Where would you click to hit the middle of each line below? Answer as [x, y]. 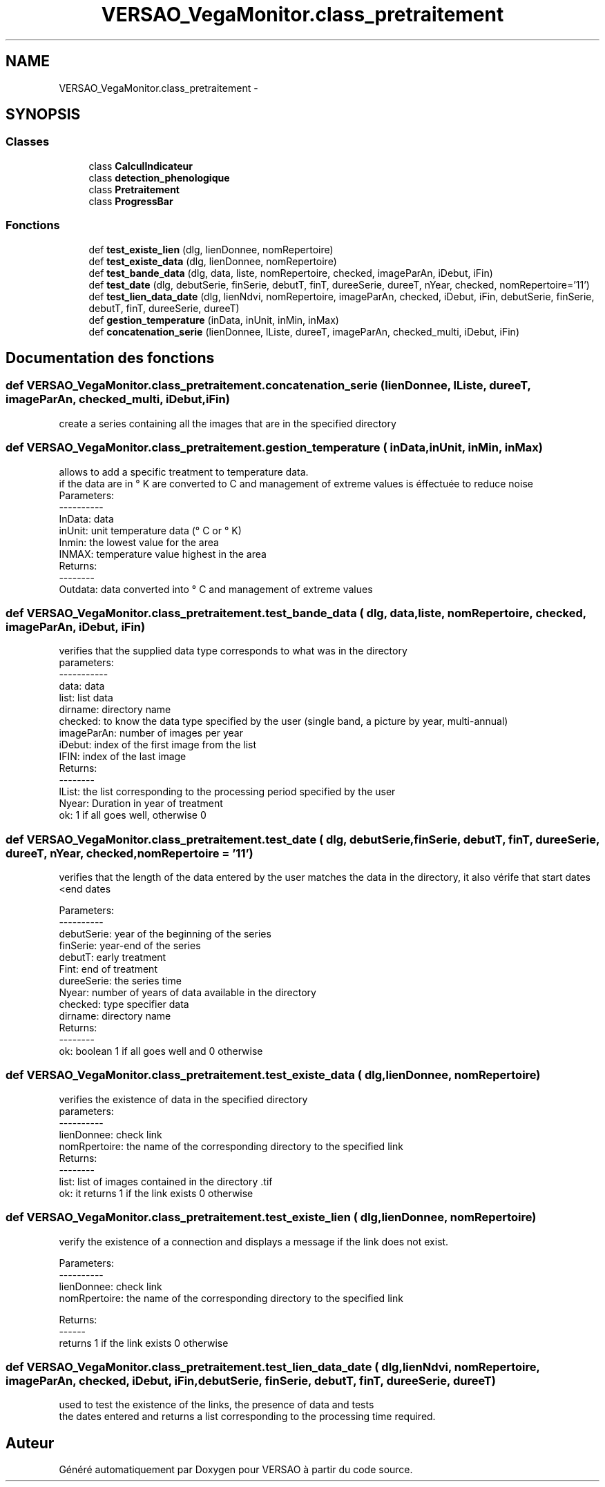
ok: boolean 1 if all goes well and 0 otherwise [161, 1051]
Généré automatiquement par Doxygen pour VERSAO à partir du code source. [236, 1470]
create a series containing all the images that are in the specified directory [228, 423]
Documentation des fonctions [110, 358]
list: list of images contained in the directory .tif [166, 1181]
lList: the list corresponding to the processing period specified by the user [227, 792]
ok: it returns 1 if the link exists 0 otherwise [156, 1193]
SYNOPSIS [43, 115]
